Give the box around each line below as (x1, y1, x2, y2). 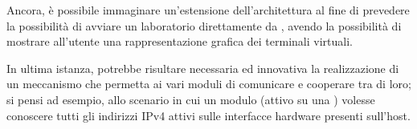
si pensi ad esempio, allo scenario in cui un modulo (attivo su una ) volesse (6, 91, 375, 107)
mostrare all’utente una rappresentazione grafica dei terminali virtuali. (6, 33, 353, 50)
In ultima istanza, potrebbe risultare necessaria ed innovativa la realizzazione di (6, 59, 399, 76)
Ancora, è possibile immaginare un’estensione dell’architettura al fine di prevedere (6, 2, 410, 18)
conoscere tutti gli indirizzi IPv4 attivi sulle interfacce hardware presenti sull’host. (6, 107, 411, 123)
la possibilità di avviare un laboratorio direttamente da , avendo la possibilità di (6, 17, 402, 34)
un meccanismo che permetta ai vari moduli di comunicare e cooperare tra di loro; (6, 75, 411, 92)
